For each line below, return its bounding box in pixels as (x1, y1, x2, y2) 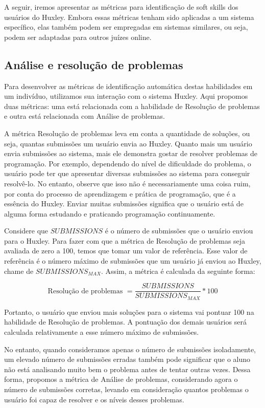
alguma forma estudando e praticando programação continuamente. (4, 208, 215, 219)
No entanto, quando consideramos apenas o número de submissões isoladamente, (4, 343, 256, 354)
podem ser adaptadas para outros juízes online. (4, 31, 152, 42)
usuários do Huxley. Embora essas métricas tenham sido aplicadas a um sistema (4, 11, 254, 22)
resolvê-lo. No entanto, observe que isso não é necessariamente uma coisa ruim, (4, 178, 251, 188)
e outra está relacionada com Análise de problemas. (4, 111, 165, 121)
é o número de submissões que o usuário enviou (105, 225, 253, 236)
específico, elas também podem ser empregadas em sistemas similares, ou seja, (4, 22, 248, 32)
